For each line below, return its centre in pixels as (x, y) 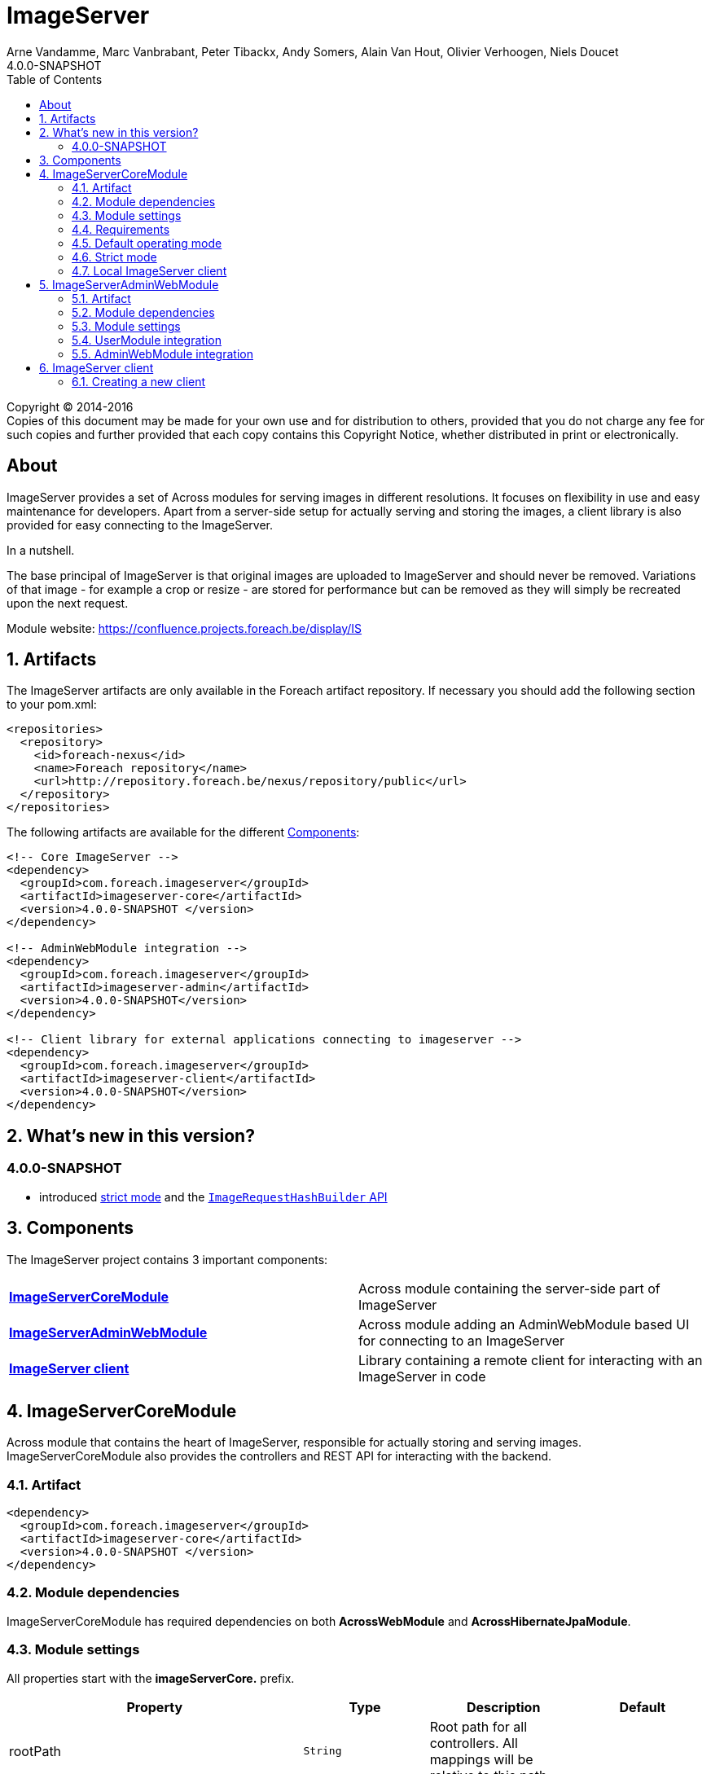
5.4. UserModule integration (147, 340)
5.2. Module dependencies (143, 312)
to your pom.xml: (52, 705)
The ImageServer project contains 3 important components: (167, 1259)
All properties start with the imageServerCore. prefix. (151, 1678)
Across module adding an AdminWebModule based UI (524, 1324)
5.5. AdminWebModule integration (162, 353)
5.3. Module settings (126, 326)
